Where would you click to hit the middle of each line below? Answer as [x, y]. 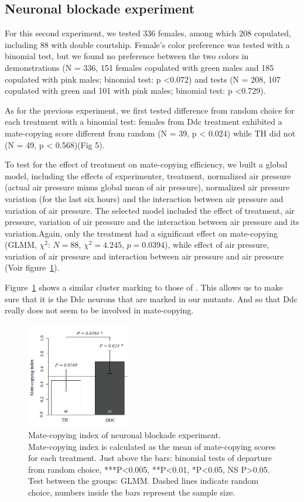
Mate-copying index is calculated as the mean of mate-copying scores [152, 446]
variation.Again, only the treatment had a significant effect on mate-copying [141, 233]
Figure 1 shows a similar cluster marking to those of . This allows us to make [144, 287]
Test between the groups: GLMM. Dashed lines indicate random [144, 481]
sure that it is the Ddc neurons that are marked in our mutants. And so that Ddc [151, 298]
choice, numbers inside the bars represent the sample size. [132, 492]
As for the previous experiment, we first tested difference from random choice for [150, 110]
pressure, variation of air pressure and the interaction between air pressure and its [152, 222]
